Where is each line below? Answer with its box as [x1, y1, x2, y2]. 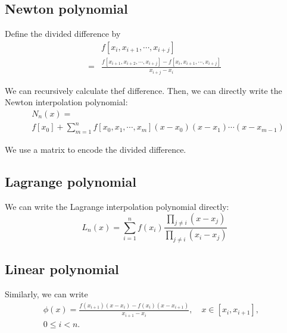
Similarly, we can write [5, 288, 88, 300]
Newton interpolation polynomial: [5, 96, 128, 108]
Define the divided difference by [5, 27, 121, 40]
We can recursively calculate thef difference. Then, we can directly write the [5, 84, 282, 96]
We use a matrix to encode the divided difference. [5, 143, 186, 156]
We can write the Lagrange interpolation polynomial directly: [5, 200, 229, 212]
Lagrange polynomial [5, 172, 137, 191]
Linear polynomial [5, 260, 119, 278]
